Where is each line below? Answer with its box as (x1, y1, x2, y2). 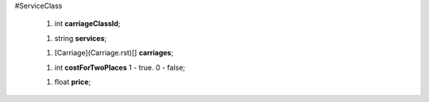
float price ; (54, 77, 91, 86)
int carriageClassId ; (54, 19, 121, 28)
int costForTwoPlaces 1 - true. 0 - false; (54, 62, 186, 72)
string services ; (54, 33, 107, 43)
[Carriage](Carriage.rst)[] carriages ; (54, 48, 174, 58)
